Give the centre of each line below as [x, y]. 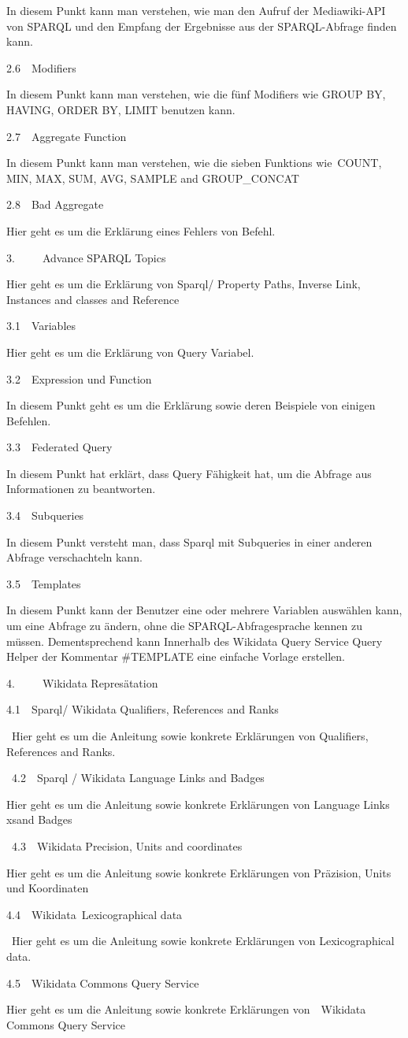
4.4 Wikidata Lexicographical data [95, 914]
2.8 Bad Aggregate [55, 204]
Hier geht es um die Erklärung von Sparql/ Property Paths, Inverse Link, [184, 284]
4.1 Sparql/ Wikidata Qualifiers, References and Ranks [143, 709]
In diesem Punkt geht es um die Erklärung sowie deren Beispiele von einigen [191, 405]
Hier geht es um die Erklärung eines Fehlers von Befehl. [141, 230]
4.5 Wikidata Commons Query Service [103, 982]
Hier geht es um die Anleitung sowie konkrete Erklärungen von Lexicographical [203, 941]
